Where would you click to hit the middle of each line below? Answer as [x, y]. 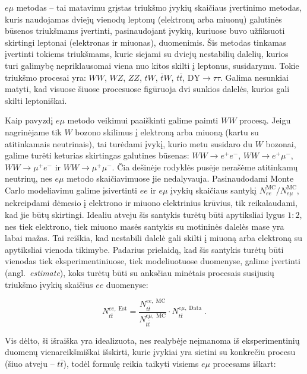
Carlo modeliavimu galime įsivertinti [71, 190]
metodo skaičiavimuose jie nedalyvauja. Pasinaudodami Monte [180, 178]
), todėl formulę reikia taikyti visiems [131, 363]
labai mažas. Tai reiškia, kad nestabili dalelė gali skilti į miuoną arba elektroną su [154, 238]
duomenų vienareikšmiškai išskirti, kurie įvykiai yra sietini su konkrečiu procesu [150, 352]
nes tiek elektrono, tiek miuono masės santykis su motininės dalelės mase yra [145, 226]
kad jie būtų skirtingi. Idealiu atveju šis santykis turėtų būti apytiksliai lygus [145, 214]
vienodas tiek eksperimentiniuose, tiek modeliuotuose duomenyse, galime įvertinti [153, 261]
